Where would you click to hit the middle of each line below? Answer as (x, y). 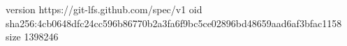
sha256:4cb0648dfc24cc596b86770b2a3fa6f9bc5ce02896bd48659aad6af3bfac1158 (174, 23)
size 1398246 (32, 37)
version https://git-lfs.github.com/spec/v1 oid (104, 9)
